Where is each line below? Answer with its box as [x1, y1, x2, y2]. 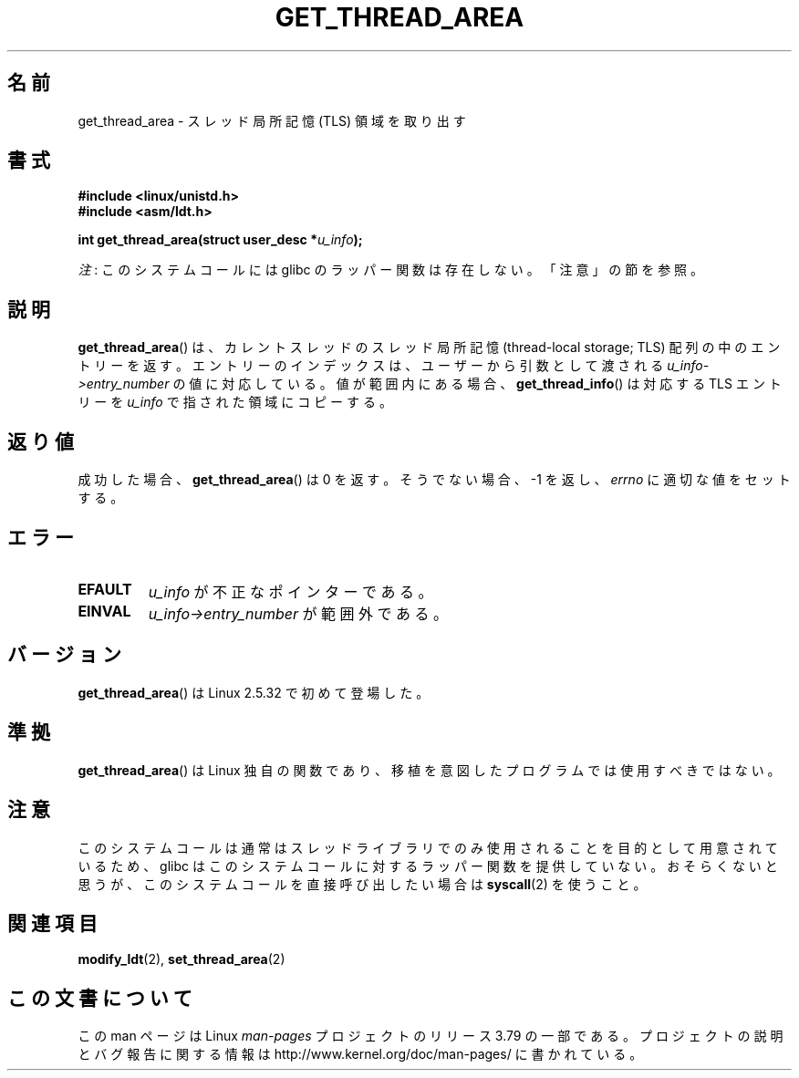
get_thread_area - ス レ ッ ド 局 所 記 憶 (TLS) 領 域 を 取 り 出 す [78, 112, 466, 129]
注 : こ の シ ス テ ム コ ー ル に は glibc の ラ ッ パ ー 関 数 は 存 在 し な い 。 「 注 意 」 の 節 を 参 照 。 [78, 262, 704, 278]
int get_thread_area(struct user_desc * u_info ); [78, 232, 363, 248]
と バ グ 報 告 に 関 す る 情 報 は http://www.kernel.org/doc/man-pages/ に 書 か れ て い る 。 [78, 1046, 643, 1062]
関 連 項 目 [7, 911, 98, 935]
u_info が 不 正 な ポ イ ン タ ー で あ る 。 [148, 582, 433, 601]
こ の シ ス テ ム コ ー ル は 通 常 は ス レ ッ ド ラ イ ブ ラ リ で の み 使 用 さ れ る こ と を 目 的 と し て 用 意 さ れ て [78, 839, 778, 855]
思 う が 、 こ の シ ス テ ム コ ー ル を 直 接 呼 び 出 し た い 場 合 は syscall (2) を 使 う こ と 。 [78, 876, 647, 892]
